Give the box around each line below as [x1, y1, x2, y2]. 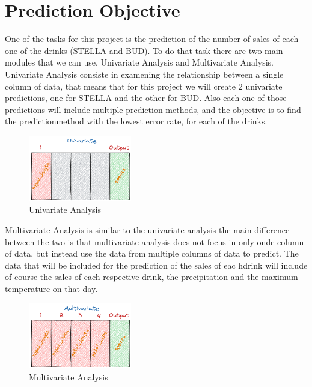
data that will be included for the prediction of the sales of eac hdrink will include [5, 258, 308, 271]
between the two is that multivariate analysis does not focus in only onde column [5, 235, 304, 248]
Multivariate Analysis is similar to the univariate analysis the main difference [5, 223, 290, 236]
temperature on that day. [5, 282, 98, 294]
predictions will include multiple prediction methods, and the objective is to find [5, 103, 301, 115]
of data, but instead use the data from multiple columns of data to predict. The [5, 247, 299, 260]
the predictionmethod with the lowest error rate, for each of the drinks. [5, 115, 268, 127]
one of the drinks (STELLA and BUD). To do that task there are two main [5, 44, 283, 56]
